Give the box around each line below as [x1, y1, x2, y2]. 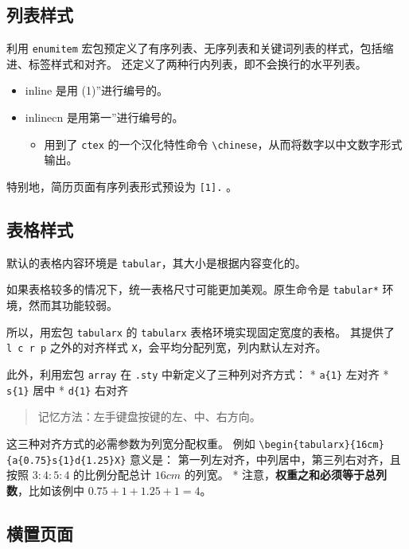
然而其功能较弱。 [28, 297, 118, 313]
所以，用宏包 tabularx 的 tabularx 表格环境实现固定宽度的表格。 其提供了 [6, 323, 395, 340]
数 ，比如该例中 [6, 481, 84, 498]
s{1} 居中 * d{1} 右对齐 [6, 381, 128, 398]
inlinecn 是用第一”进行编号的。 [25, 109, 184, 126]
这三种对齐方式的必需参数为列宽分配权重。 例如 [6, 434, 255, 451]
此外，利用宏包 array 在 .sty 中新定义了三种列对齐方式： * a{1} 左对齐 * [6, 365, 389, 382]
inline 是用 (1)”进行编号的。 [25, 82, 169, 99]
